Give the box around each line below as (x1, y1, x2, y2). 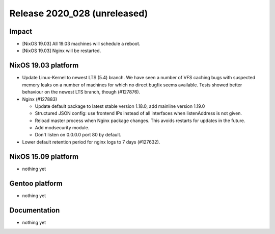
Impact (9, 27, 33, 36)
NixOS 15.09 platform (9, 152, 79, 161)
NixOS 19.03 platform (9, 61, 79, 70)
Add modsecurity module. (35, 125, 90, 131)
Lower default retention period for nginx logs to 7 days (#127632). (22, 138, 160, 145)
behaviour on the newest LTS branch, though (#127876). (22, 89, 141, 95)
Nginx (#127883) (22, 96, 58, 102)
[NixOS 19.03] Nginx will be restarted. (22, 48, 101, 54)
